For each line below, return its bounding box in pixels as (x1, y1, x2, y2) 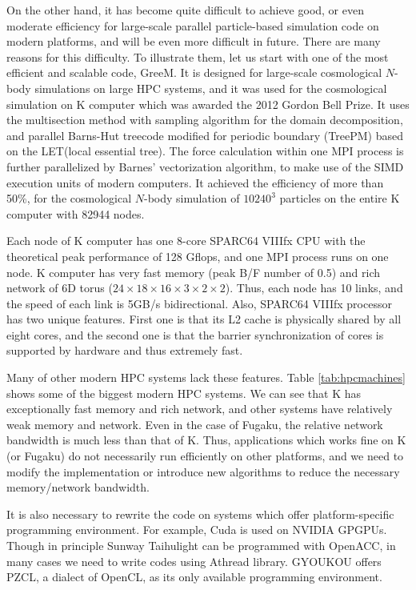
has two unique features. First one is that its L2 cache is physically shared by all (6, 311, 402, 327)
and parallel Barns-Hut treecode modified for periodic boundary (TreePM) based (6, 126, 403, 143)
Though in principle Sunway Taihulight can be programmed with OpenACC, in (6, 537, 396, 553)
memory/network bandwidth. (6, 479, 150, 496)
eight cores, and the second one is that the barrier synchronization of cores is (6, 326, 384, 343)
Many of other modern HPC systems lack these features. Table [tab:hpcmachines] (6, 369, 406, 386)
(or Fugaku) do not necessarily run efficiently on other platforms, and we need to (6, 448, 404, 464)
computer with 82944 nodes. (6, 205, 145, 222)
